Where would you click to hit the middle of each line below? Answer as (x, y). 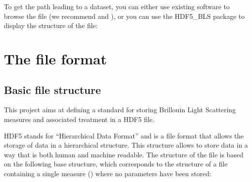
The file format (55, 58)
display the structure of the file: (51, 25)
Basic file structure (53, 89)
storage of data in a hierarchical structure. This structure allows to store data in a (126, 145)
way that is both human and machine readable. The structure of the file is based (124, 154)
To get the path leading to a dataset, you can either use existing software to (117, 6)
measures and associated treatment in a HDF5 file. (79, 119)
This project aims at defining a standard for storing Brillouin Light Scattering (120, 110)
